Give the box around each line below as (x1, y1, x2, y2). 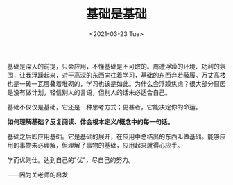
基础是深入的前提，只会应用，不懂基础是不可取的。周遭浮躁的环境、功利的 (7, 62, 220, 70)
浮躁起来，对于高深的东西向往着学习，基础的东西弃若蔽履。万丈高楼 (31, 71, 226, 79)
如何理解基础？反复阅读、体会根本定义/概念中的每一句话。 (7, 117, 174, 125)
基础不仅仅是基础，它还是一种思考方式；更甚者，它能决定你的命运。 (7, 103, 202, 111)
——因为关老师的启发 (7, 170, 68, 179)
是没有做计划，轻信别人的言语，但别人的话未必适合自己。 (7, 88, 171, 96)
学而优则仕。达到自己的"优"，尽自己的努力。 (7, 155, 135, 164)
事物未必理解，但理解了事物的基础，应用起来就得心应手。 (19, 141, 184, 149)
